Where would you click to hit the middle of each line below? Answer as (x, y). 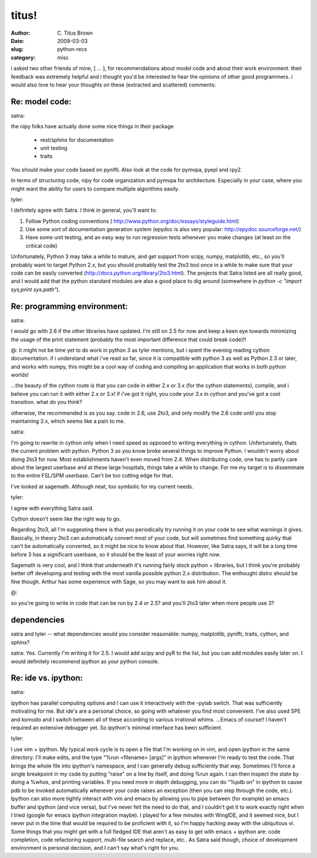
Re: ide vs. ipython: (47, 678)
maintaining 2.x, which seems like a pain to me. (68, 421)
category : (23, 57)
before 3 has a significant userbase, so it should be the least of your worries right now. (116, 554)
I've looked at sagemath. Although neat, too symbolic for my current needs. (102, 486)
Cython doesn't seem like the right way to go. (66, 519)
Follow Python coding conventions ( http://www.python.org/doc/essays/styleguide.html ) (132, 221)
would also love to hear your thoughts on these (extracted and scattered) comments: (113, 85)
